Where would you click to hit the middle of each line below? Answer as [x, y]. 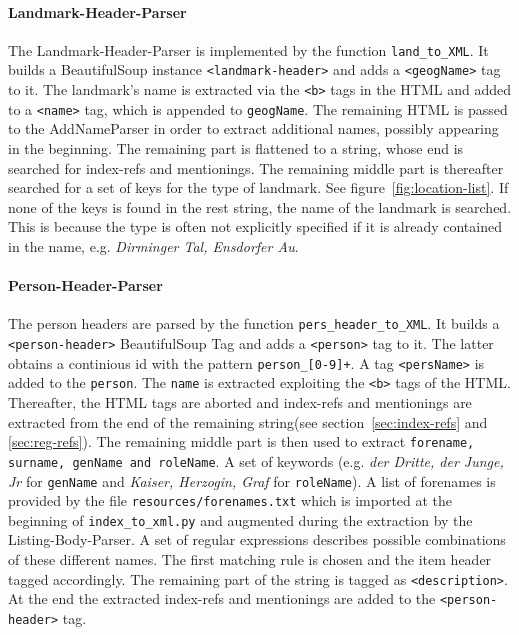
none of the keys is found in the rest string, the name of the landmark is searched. [260, 206]
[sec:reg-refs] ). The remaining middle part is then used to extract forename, [241, 441]
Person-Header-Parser [85, 285]
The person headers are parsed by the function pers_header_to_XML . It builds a [254, 323]
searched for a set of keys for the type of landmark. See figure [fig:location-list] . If [258, 187]
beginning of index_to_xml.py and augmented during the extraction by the [240, 519]
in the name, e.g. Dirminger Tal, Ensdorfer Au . [153, 245]
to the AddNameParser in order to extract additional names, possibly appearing [253, 128]
